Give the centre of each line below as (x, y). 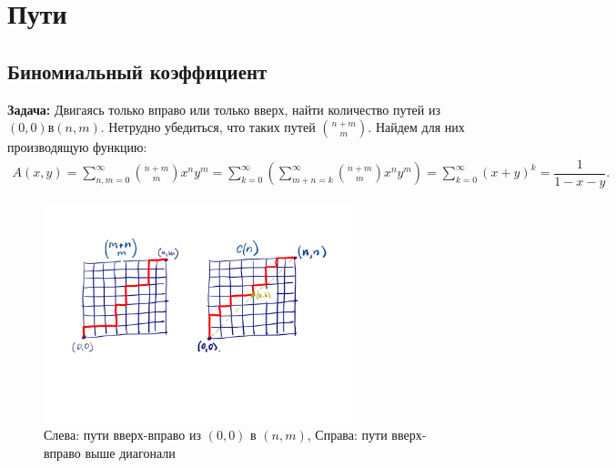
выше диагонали (130, 452)
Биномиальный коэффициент (137, 71)
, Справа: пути (347, 435)
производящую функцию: (77, 147)
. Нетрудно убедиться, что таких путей (208, 127)
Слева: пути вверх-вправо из (123, 435)
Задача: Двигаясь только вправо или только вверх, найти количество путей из (224, 109)
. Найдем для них (416, 127)
